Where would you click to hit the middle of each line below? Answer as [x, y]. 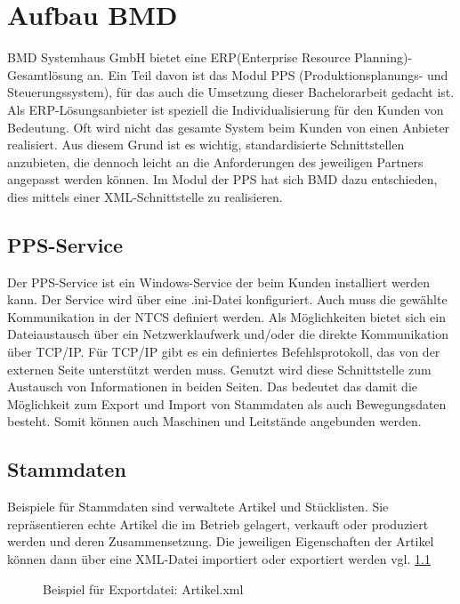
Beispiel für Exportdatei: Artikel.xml [143, 588]
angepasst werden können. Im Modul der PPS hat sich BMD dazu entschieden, [222, 179]
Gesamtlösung [45, 74]
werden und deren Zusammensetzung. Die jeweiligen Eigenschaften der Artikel [221, 541]
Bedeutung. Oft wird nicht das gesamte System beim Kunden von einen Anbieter [229, 127]
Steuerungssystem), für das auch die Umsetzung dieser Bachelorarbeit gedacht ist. [231, 92]
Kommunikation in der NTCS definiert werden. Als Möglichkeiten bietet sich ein [226, 316]
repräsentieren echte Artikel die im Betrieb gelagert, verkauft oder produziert [218, 523]
